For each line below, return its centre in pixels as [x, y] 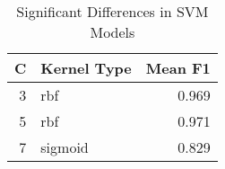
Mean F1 [178, 68]
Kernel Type [86, 68]
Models [112, 32]
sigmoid [65, 147]
